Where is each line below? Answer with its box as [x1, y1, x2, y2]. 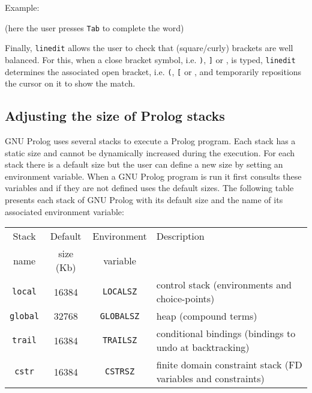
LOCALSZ [102, 287, 137, 297]
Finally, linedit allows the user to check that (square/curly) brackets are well [5, 41, 293, 54]
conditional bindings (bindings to [156, 326, 296, 341]
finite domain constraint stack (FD [156, 358, 302, 372]
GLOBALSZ [100, 311, 140, 321]
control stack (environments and [156, 278, 292, 292]
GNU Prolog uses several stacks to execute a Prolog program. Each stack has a [5, 135, 296, 147]
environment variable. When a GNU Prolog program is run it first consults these [5, 169, 302, 182]
